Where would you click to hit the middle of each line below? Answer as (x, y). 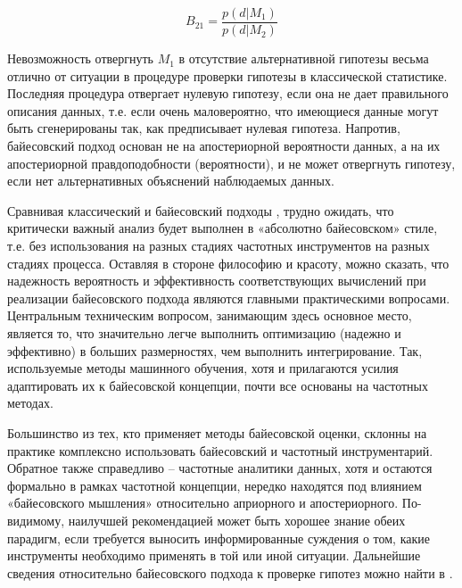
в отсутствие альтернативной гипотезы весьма (304, 58)
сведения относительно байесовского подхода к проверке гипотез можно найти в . (230, 572)
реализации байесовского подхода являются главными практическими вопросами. (229, 298)
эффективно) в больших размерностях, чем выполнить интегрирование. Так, (215, 350)
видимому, (36, 520)
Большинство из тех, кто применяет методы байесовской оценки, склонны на (217, 432)
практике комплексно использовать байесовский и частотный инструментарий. (220, 450)
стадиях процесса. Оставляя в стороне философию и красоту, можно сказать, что (228, 263)
